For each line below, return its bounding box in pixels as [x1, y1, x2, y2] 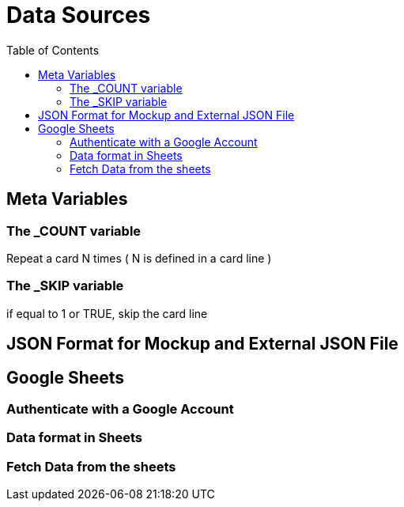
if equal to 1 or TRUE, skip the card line [6, 306, 208, 320]
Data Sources [6, 2, 151, 28]
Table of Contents [6, 43, 100, 57]
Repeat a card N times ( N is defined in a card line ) [6, 251, 272, 265]
